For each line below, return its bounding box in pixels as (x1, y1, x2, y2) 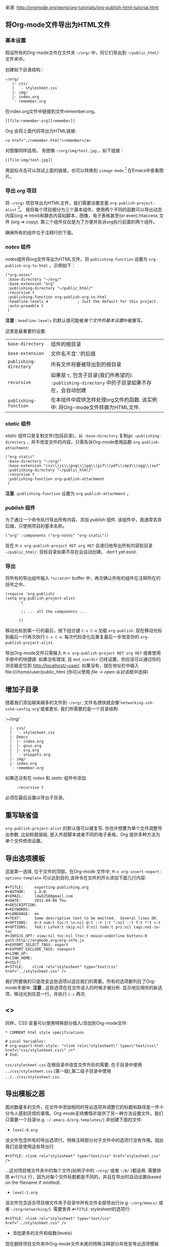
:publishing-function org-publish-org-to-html (7, 295, 107, 300)
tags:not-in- (133, 924, 161, 930)
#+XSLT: (5, 960, 22, 965)
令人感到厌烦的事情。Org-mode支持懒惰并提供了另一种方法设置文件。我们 (9, 1110, 163, 1116)
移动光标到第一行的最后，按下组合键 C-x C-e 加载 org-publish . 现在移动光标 (5, 628, 162, 634)
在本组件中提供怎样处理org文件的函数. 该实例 (51, 396, 157, 403)
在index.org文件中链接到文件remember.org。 (5, 108, 98, 114)
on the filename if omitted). (5, 1179, 61, 1185)
